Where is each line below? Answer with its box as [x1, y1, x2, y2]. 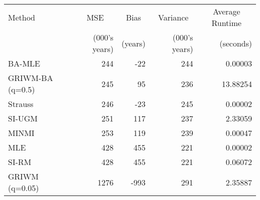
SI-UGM [8, 112, 38, 124]
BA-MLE [8, 57, 40, 69]
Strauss [8, 98, 33, 109]
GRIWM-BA [8, 72, 53, 83]
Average [212, 5, 240, 17]
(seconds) [219, 37, 252, 49]
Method [8, 11, 35, 23]
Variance [158, 11, 188, 23]
